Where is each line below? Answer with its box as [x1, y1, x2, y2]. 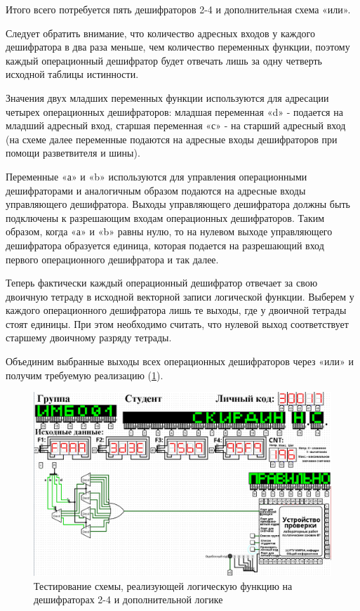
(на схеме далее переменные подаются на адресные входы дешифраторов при [6, 131, 338, 146]
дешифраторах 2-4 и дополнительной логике [34, 592, 223, 607]
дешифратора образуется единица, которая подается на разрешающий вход [6, 237, 324, 252]
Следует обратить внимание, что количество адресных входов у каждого [6, 25, 315, 40]
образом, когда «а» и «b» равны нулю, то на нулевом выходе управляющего [6, 224, 333, 239]
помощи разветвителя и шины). [6, 145, 140, 160]
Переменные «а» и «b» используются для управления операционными [6, 169, 307, 183]
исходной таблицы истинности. [6, 67, 139, 81]
